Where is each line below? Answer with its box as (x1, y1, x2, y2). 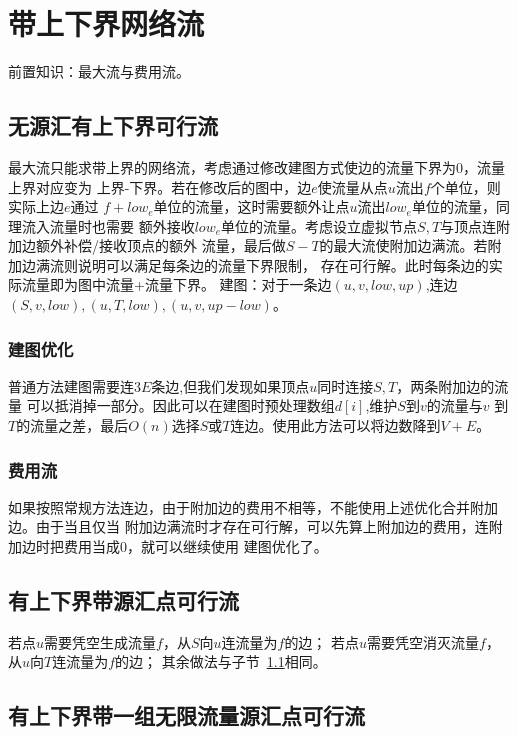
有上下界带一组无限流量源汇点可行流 (8, 700, 365, 731)
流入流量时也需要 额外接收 (21, 215, 195, 236)
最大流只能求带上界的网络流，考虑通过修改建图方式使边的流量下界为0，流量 (8, 156, 505, 177)
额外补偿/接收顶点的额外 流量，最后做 (35, 235, 286, 256)
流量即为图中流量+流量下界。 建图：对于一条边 (21, 274, 332, 295)
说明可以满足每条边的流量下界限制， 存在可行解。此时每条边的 (77, 254, 489, 275)
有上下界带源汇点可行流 (8, 585, 239, 616)
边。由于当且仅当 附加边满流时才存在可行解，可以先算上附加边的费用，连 (8, 516, 489, 537)
